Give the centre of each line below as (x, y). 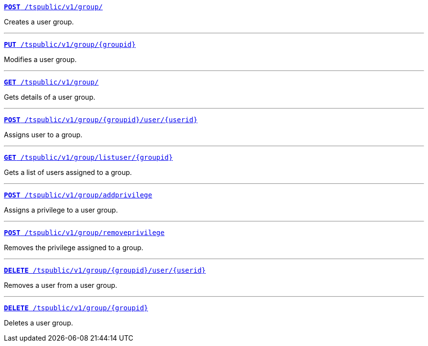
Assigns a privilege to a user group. (61, 210)
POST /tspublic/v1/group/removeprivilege (84, 233)
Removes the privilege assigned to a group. (74, 248)
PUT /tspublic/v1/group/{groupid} (70, 44)
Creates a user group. (39, 22)
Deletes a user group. (39, 323)
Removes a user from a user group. (61, 285)
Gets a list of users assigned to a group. (68, 172)
